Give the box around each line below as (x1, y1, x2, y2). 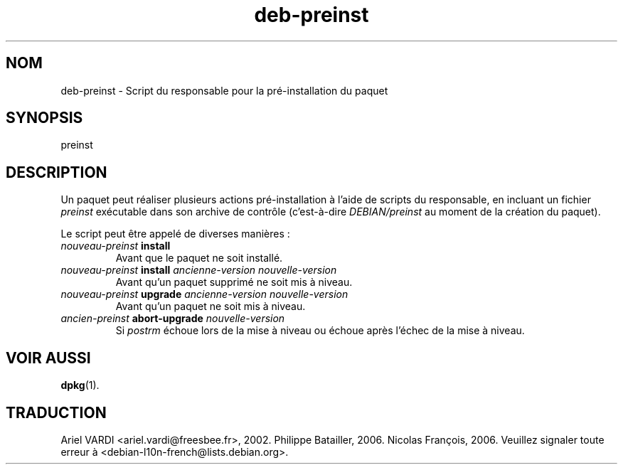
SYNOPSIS (6, 109, 83, 127)
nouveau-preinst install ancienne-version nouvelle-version (60, 264, 337, 277)
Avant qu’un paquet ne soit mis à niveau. (115, 300, 306, 313)
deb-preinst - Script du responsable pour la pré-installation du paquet (60, 84, 388, 97)
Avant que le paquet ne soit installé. (115, 252, 283, 265)
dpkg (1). (60, 379, 100, 392)
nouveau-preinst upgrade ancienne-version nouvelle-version (60, 288, 348, 301)
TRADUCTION (6, 403, 107, 422)
